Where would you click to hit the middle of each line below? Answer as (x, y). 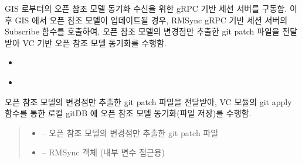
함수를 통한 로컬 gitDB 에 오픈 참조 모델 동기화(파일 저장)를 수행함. (128, 113)
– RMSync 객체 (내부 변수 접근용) (104, 152)
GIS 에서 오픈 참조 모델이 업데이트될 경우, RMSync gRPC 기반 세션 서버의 (151, 20)
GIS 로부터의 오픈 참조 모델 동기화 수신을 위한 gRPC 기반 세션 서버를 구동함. (146, 8)
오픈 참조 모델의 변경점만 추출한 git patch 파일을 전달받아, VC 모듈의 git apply (148, 101)
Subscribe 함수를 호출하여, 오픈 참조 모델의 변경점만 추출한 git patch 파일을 (142, 31)
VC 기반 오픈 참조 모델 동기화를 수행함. (94, 42)
